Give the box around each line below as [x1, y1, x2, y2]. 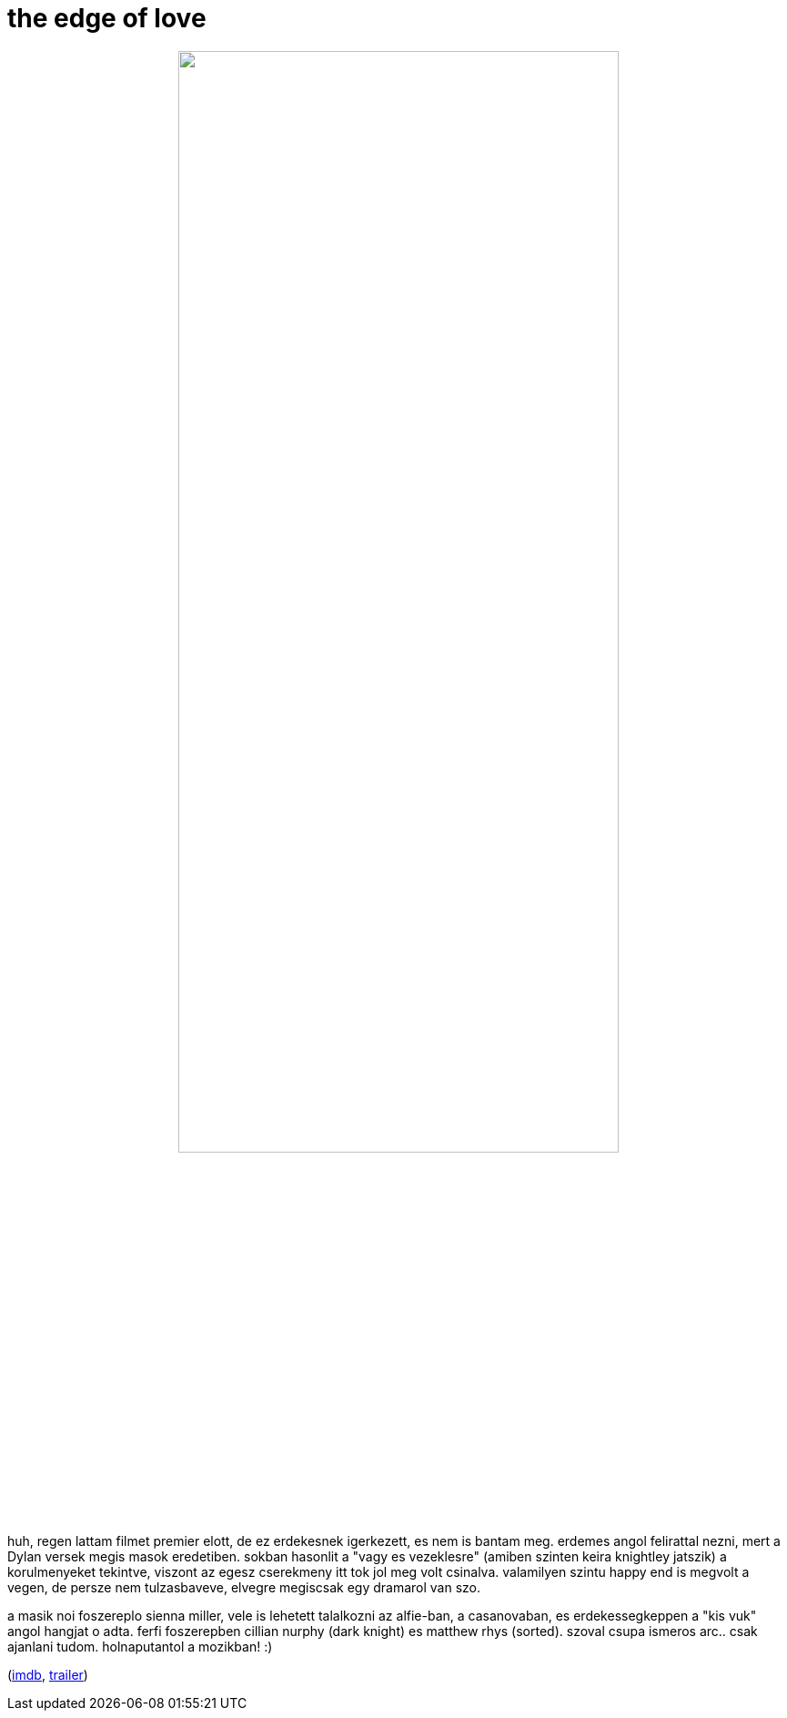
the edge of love [7, 3, 207, 34]
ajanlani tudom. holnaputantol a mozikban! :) [7, 1638, 273, 1654]
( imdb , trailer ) [7, 1666, 88, 1682]
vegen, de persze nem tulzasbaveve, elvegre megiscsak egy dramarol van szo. [7, 1579, 481, 1595]
